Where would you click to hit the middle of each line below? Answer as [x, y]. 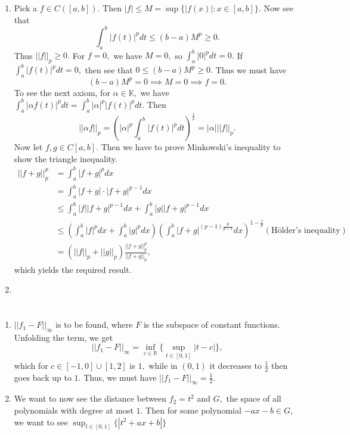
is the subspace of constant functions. [212, 324]
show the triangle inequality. [66, 158]
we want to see [41, 422]
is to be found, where [94, 324]
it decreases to [236, 365]
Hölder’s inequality [306, 230]
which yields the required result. [73, 269]
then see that [109, 69]
